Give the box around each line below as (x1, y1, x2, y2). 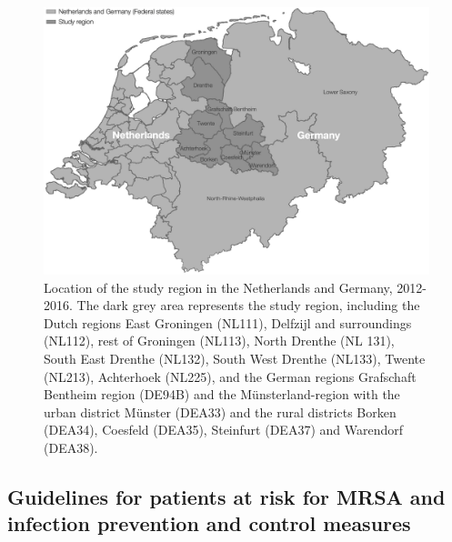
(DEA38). (44, 437, 98, 457)
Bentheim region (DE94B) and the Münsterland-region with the (44, 385, 400, 404)
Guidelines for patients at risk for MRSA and (7, 482, 446, 510)
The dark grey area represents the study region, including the (76, 296, 420, 315)
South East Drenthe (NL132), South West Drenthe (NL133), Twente (44, 348, 426, 367)
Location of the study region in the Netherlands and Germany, (44, 277, 393, 296)
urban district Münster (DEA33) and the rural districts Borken (44, 402, 397, 421)
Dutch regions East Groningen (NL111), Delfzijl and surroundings (44, 313, 412, 332)
